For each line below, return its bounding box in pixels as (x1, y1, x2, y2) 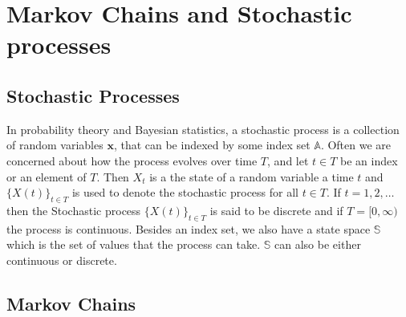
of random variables (6, 136, 104, 153)
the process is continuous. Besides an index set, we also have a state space (6, 220, 371, 237)
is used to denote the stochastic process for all (71, 184, 298, 201)
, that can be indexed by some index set (113, 136, 311, 153)
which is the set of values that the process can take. (6, 236, 261, 253)
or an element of (6, 168, 87, 185)
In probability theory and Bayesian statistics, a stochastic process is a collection (6, 120, 400, 137)
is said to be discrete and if (209, 201, 343, 218)
